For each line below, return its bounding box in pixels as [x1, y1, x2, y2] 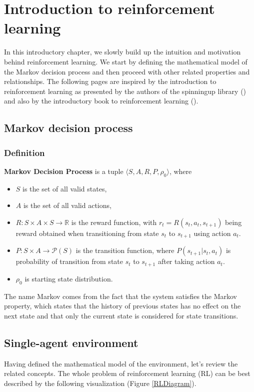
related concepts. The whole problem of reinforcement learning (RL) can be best [4, 368, 250, 378]
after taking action [157, 256, 215, 266]
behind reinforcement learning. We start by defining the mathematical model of [4, 56, 247, 66]
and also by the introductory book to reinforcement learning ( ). [4, 95, 198, 106]
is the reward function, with [71, 216, 157, 227]
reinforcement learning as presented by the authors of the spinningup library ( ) [4, 85, 246, 96]
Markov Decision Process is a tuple [4, 165, 123, 176]
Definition [4, 146, 45, 158]
